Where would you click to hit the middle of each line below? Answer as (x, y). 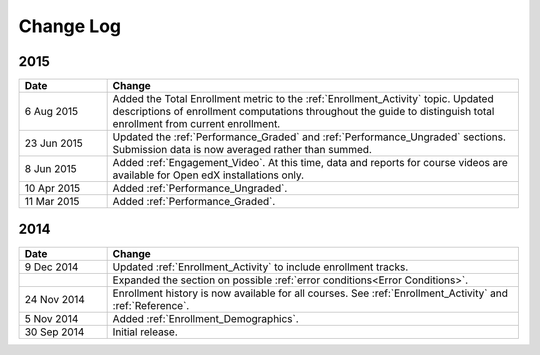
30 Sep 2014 (54, 332)
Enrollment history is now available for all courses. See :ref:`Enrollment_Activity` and (310, 293)
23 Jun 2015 (54, 143)
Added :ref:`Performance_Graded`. (194, 202)
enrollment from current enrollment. (196, 124)
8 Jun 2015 (50, 169)
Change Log (70, 26)
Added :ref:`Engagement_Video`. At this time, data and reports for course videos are (310, 163)
